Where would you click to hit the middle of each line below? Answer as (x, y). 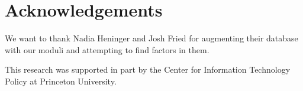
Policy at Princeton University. (61, 81)
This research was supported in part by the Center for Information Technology (148, 69)
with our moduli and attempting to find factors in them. (107, 49)
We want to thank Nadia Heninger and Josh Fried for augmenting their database (151, 38)
